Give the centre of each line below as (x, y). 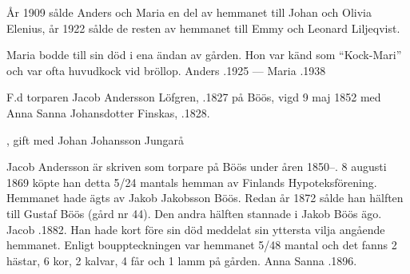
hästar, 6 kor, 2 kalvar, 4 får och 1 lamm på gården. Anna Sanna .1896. (182, 260)
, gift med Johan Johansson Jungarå (96, 139)
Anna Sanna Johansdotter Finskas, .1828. (108, 112)
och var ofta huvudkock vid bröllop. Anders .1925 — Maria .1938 (166, 70)
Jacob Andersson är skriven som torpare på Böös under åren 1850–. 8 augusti (197, 167)
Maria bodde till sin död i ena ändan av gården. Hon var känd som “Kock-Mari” (204, 55)
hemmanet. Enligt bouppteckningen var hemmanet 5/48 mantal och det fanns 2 (202, 245)
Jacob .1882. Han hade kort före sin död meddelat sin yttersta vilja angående (196, 229)
